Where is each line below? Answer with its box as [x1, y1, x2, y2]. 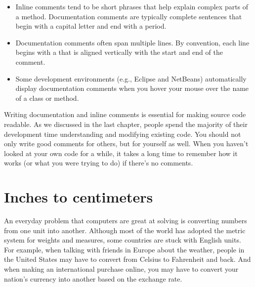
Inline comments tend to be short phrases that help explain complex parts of [15, 1, 249, 11]
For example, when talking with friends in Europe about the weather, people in [4, 244, 245, 254]
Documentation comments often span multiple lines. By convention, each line [15, 37, 250, 47]
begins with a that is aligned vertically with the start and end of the [15, 47, 223, 57]
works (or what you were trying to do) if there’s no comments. [4, 158, 193, 168]
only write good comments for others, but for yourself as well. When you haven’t [4, 138, 249, 149]
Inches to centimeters [4, 187, 153, 207]
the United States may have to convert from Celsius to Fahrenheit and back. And [4, 254, 251, 264]
